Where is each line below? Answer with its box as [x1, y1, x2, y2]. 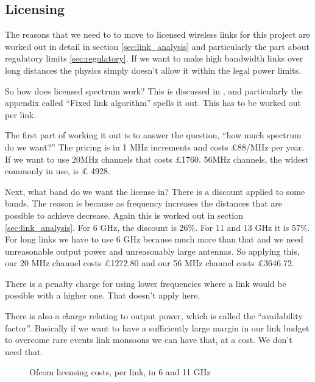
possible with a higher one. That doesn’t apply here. [5, 289, 200, 302]
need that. [5, 345, 43, 358]
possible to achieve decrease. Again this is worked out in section [5, 208, 243, 221]
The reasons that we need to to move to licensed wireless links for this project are [5, 28, 310, 41]
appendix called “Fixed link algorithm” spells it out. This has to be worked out [5, 96, 301, 109]
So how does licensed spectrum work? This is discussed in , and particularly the [5, 84, 303, 97]
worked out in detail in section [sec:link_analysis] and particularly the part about [5, 40, 310, 52]
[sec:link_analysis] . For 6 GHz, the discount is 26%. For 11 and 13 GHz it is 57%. [5, 221, 310, 233]
